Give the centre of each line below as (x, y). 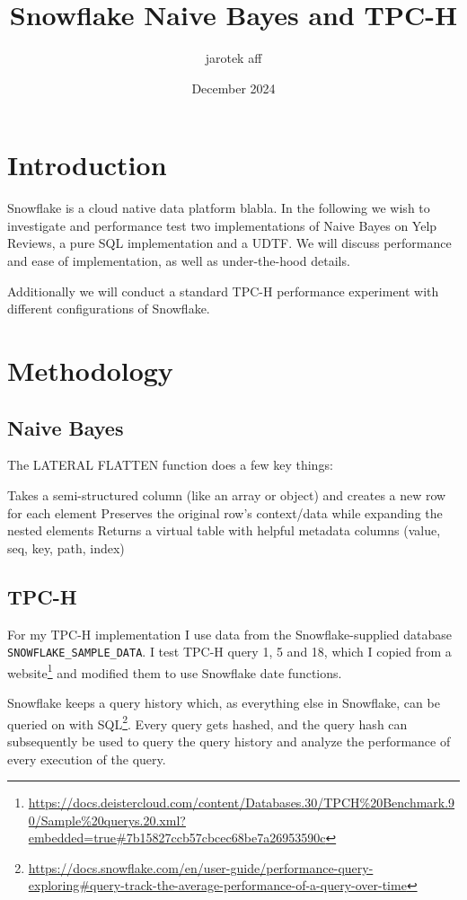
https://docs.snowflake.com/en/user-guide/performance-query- (201, 867)
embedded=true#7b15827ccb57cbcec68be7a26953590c (177, 838)
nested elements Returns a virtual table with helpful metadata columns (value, (224, 530)
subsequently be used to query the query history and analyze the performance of (229, 741)
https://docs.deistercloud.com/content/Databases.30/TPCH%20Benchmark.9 (242, 803)
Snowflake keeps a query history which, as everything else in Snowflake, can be (224, 703)
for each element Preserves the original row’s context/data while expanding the (225, 512)
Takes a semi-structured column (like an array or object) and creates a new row (227, 494)
